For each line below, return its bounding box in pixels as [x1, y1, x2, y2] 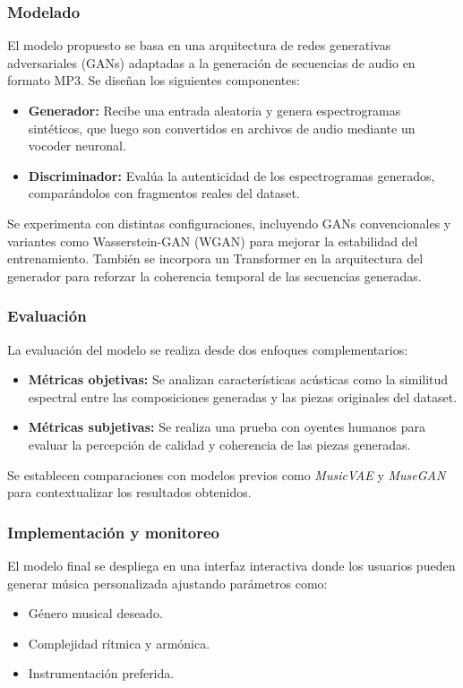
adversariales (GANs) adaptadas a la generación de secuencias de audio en [7, 53, 416, 72]
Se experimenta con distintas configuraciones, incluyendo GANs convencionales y [7, 213, 451, 232]
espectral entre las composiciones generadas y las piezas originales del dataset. [28, 387, 458, 406]
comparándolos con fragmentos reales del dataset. [28, 184, 300, 202]
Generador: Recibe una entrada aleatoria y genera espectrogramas [28, 101, 401, 119]
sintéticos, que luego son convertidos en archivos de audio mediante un [28, 118, 416, 137]
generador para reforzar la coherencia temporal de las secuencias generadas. [7, 266, 422, 285]
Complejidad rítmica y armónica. [28, 633, 210, 652]
